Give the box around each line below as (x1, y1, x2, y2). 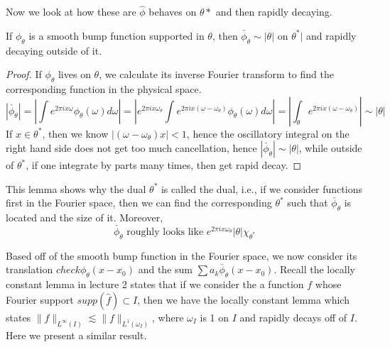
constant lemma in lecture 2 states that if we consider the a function (6, 277, 304, 292)
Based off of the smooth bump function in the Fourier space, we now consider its (6, 248, 357, 263)
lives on (58, 67, 91, 82)
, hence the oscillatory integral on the (186, 126, 350, 141)
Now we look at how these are (6, 4, 136, 19)
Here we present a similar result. (6, 327, 147, 342)
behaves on (148, 4, 197, 19)
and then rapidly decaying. (215, 4, 332, 19)
